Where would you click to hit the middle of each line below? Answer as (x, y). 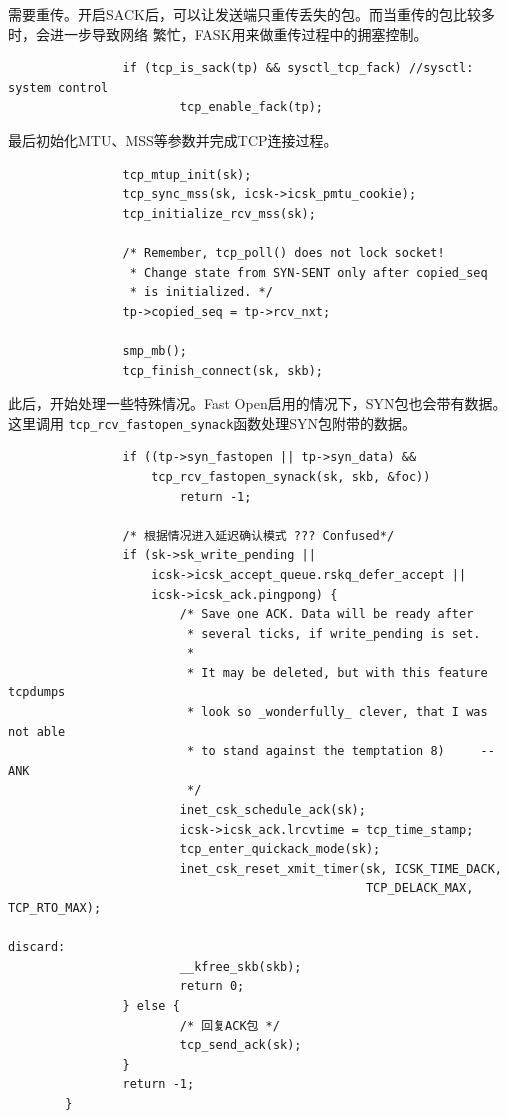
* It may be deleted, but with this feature (337, 672)
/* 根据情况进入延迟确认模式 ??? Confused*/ (258, 535)
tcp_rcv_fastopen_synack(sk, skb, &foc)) (291, 476)
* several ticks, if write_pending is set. (333, 633)
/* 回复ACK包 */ (229, 1025)
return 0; (212, 986)
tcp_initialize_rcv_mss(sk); (219, 213)
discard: (37, 947)
